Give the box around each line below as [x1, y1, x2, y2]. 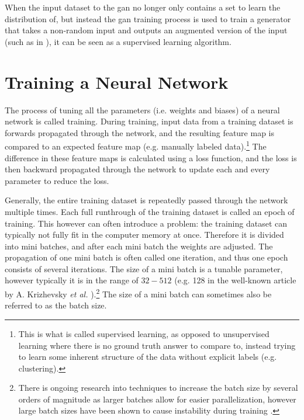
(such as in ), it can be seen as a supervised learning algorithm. [5, 35, 232, 47]
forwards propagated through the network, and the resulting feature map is [5, 126, 274, 138]
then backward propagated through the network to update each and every [5, 163, 270, 175]
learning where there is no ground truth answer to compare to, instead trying [18, 339, 296, 351]
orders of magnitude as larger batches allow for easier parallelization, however [18, 393, 296, 405]
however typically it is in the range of [5, 274, 139, 286]
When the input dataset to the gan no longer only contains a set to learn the [5, 1, 281, 13]
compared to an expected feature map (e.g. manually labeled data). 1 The [5, 138, 267, 152]
